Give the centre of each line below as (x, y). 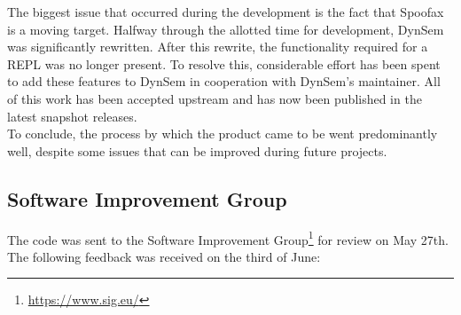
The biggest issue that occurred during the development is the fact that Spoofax (226, 12)
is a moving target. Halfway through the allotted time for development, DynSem (226, 29)
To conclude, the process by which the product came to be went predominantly (223, 134)
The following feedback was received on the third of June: (164, 256)
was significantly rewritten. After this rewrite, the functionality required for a (218, 47)
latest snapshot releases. (72, 116)
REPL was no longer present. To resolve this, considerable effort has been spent (224, 63)
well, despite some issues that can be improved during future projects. (197, 150)
